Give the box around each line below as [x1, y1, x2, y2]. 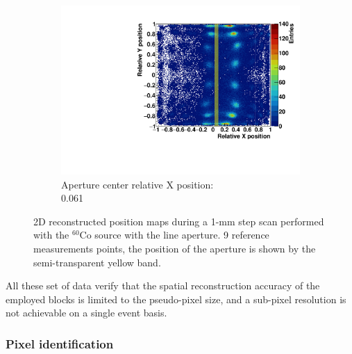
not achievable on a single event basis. [6, 305, 167, 320]
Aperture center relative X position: [61, 177, 214, 191]
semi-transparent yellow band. [33, 255, 161, 269]
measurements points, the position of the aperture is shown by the [33, 241, 316, 256]
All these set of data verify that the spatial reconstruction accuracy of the [6, 278, 320, 293]
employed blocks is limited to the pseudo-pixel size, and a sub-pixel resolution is [6, 291, 346, 306]
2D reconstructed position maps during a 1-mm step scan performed [33, 214, 324, 228]
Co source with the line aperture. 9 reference [79, 227, 269, 242]
